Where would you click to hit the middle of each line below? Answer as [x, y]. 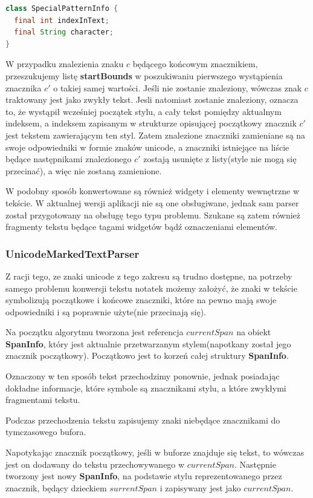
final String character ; [64, 32]
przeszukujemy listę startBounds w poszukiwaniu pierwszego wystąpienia [144, 75]
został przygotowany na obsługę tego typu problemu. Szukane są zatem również [153, 215]
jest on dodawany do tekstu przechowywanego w [95, 464]
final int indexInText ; [62, 20]
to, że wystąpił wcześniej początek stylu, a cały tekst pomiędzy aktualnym [144, 111]
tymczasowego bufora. [46, 432]
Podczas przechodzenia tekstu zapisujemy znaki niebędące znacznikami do [143, 420]
